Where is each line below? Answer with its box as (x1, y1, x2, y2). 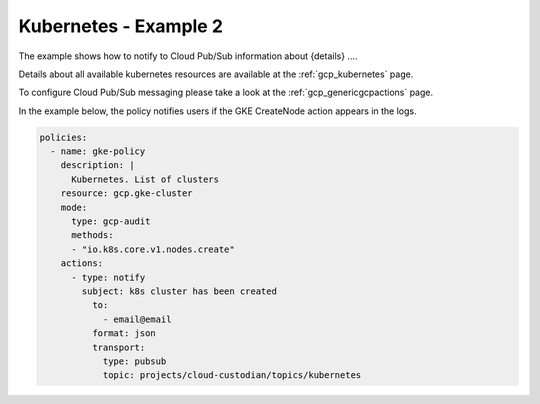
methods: (71, 230, 114, 241)
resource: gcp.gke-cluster (60, 188, 194, 199)
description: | (60, 160, 135, 171)
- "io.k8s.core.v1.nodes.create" (71, 243, 235, 255)
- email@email (102, 313, 172, 325)
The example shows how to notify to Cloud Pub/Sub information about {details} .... (18, 50, 358, 62)
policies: (39, 131, 88, 143)
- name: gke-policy (50, 146, 146, 157)
